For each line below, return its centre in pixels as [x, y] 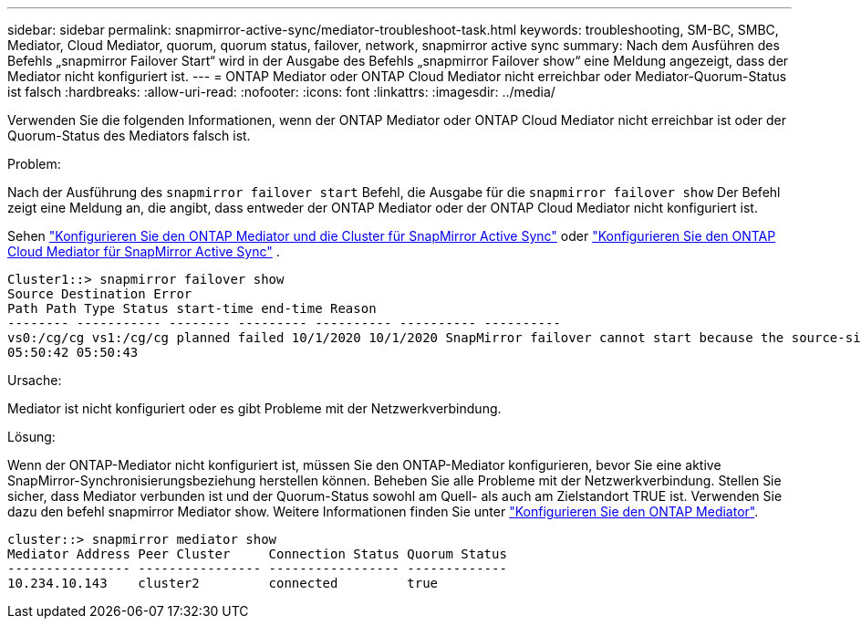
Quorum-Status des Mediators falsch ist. [129, 136]
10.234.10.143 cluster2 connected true [223, 583]
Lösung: [31, 437]
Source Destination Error [100, 294]
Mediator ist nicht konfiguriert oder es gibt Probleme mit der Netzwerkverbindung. [254, 408]
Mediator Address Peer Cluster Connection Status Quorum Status [257, 554]
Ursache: [35, 380]
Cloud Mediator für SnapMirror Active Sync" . [144, 251]
